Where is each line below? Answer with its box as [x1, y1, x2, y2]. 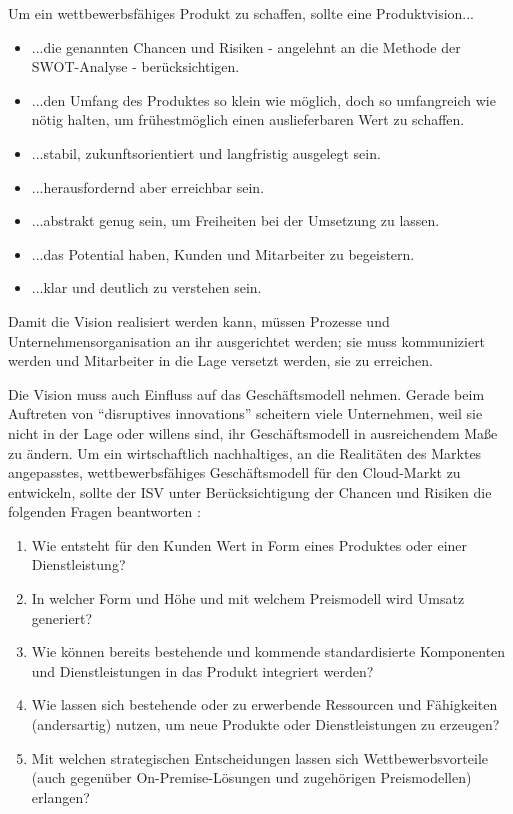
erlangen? [31, 786, 90, 807]
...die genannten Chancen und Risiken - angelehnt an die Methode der [31, 36, 461, 57]
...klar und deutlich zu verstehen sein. [31, 277, 262, 298]
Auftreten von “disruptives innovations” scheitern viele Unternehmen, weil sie [8, 403, 483, 424]
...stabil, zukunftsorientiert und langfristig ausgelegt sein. [31, 142, 381, 163]
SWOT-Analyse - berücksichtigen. [31, 56, 240, 77]
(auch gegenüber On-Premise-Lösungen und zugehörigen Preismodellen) [31, 767, 472, 788]
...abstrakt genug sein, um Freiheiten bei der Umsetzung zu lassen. [31, 210, 440, 231]
